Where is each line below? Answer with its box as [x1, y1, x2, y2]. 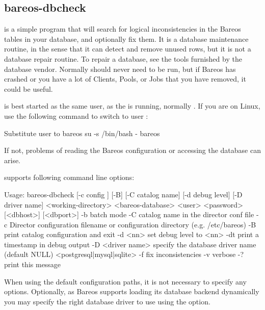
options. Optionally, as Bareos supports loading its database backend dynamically [4, 286, 259, 297]
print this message [4, 259, 61, 270]
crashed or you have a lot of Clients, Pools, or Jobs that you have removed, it [4, 73, 246, 84]
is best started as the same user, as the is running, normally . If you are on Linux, [4, 100, 260, 111]
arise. [4, 154, 21, 165]
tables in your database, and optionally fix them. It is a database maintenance [4, 33, 249, 44]
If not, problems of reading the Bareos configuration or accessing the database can [4, 145, 261, 156]
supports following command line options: [4, 172, 135, 183]
